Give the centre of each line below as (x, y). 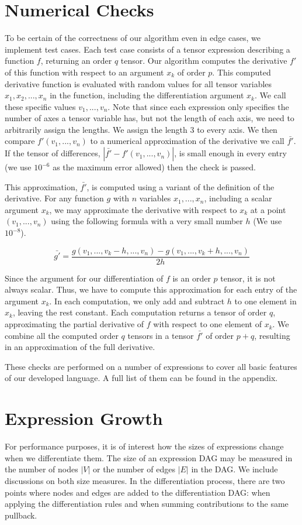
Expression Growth (84, 418)
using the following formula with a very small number (147, 221)
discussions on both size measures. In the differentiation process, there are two (145, 480)
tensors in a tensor (161, 335)
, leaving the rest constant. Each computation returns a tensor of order (140, 312)
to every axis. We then (237, 129)
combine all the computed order (62, 335)
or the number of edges (134, 469)
